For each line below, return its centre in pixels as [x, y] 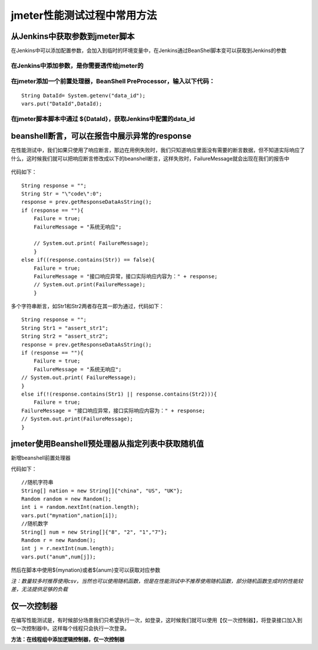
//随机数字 [35, 524]
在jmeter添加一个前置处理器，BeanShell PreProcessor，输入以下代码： [113, 81]
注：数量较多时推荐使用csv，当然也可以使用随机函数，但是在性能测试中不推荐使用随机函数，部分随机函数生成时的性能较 [157, 581]
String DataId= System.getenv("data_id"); [84, 95]
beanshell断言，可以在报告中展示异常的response [101, 136]
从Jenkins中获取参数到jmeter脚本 [73, 36]
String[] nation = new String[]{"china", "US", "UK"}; [102, 491]
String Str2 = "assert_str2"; [65, 336]
